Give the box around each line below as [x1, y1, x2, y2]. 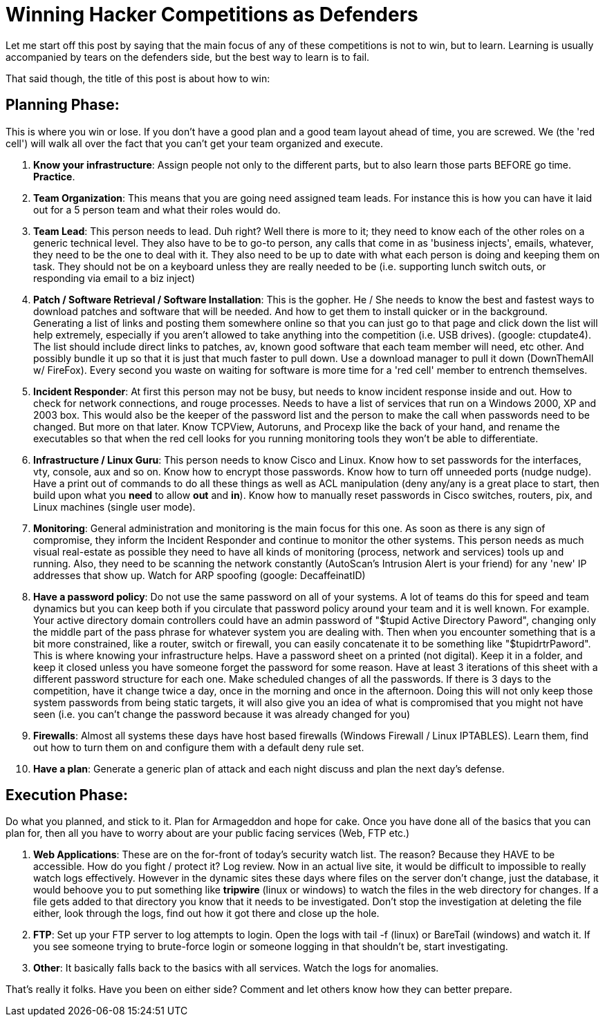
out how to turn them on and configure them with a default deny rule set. [33, 741, 364, 753]
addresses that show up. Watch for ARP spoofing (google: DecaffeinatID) [33, 569, 366, 581]
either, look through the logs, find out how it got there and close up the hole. [33, 907, 380, 920]
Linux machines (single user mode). [33, 500, 196, 513]
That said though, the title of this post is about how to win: [6, 72, 270, 84]
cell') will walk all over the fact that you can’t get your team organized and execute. [6, 137, 384, 149]
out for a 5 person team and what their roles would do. [33, 203, 281, 216]
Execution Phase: [6, 786, 128, 804]
